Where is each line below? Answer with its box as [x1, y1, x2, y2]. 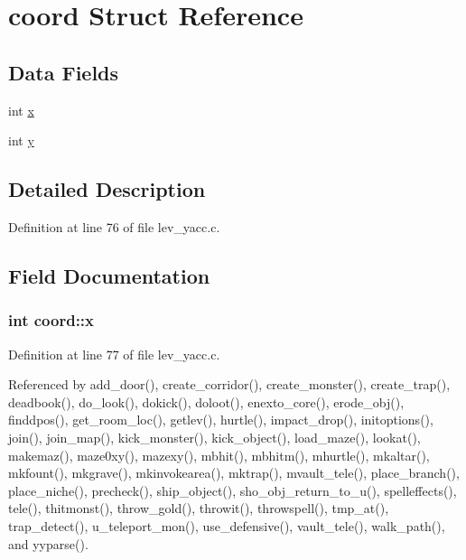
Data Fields [8, 58, 119, 86]
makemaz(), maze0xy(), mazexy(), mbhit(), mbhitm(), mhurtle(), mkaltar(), [8, 445, 430, 464]
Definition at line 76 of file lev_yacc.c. [8, 217, 220, 236]
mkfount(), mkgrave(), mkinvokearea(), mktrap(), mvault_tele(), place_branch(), [8, 463, 460, 482]
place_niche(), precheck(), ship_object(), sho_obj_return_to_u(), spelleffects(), [8, 481, 457, 499]
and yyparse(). [8, 534, 89, 553]
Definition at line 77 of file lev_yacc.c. [8, 344, 220, 363]
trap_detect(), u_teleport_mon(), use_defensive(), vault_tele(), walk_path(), [8, 516, 445, 535]
